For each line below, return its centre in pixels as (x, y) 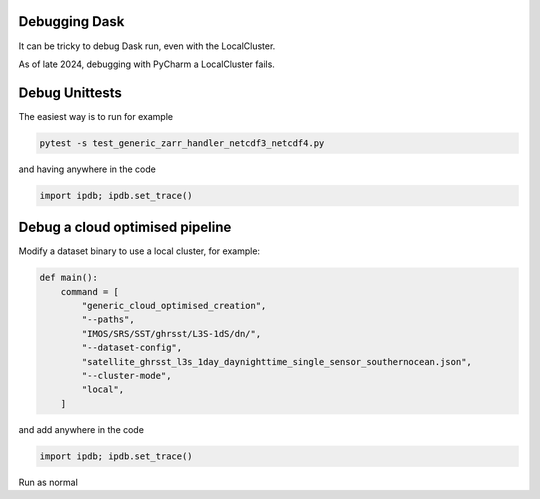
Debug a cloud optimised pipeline (125, 227)
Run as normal (48, 482)
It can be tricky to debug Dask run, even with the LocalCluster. (147, 46)
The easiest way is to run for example (96, 116)
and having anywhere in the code (87, 169)
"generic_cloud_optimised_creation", (174, 306)
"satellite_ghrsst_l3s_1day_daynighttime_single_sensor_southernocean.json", (276, 361)
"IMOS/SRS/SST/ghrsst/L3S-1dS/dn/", (171, 333)
